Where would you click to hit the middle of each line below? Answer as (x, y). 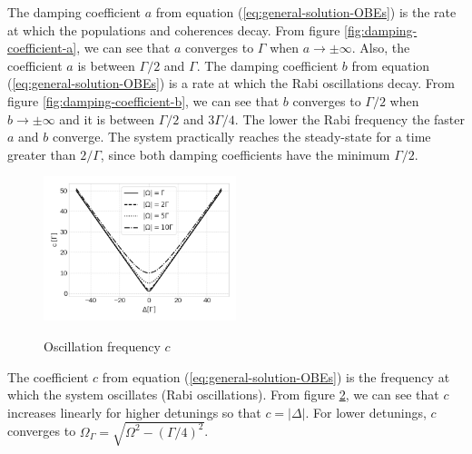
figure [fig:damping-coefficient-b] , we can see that (143, 100)
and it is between (107, 118)
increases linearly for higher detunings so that (134, 412)
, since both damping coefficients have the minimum (245, 154)
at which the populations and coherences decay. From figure (174, 30)
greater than (42, 154)
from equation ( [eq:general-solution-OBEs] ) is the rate (306, 12)
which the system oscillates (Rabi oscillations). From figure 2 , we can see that (223, 395)
